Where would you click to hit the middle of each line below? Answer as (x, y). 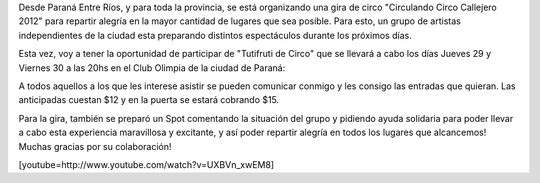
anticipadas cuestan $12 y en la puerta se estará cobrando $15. (149, 100)
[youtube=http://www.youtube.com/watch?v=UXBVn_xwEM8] (146, 164)
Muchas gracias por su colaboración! (95, 146)
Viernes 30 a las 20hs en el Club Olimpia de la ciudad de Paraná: (152, 67)
